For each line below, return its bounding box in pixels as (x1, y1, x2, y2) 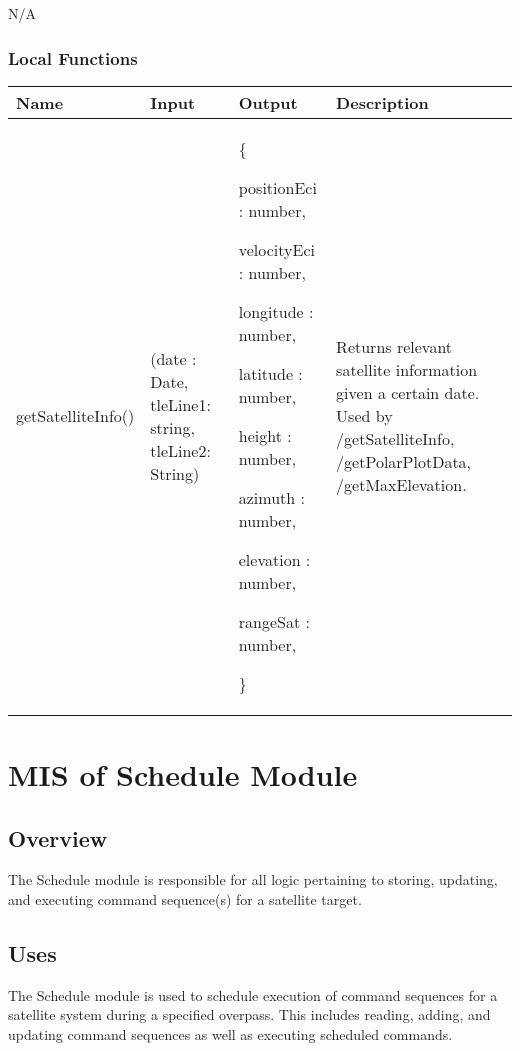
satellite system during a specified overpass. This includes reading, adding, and (8, 1004, 491, 1025)
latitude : (238, 361, 303, 385)
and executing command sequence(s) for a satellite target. (8, 888, 362, 909)
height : (238, 423, 292, 447)
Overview (8, 822, 108, 853)
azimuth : (238, 485, 305, 509)
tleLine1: (150, 392, 211, 416)
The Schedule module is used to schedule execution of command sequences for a (8, 984, 498, 1005)
